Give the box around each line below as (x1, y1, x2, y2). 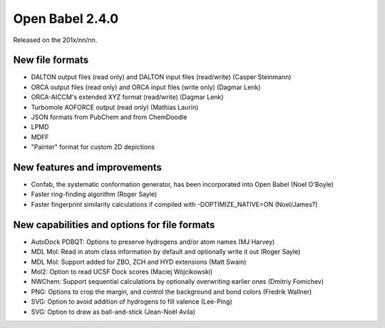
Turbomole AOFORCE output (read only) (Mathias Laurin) (31, 103, 199, 111)
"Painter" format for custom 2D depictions (31, 143, 155, 151)
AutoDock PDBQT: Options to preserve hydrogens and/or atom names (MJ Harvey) (31, 237, 275, 246)
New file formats (13, 54, 89, 66)
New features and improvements (13, 161, 162, 173)
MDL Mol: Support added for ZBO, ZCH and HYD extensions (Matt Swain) (31, 257, 247, 266)
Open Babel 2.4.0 (13, 11, 119, 26)
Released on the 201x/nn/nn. (13, 36, 98, 44)
